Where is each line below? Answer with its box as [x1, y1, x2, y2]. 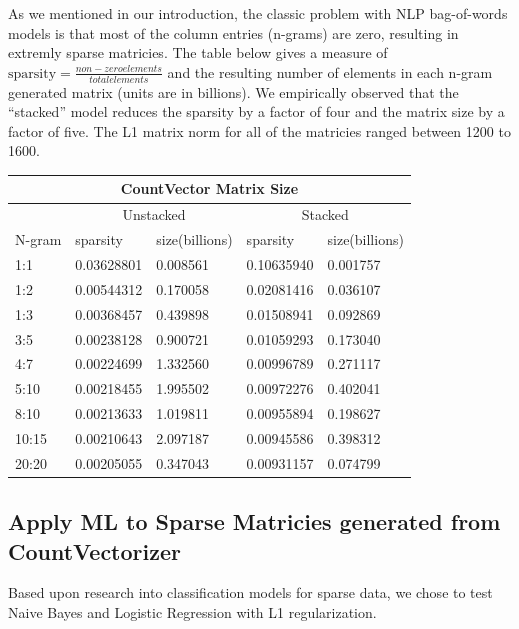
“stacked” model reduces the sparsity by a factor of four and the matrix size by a [8, 101, 505, 122]
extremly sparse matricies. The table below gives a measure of [8, 42, 388, 63]
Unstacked [122, 204, 186, 225]
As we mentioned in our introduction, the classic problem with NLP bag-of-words [8, 3, 508, 23]
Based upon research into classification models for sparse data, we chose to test [8, 582, 493, 603]
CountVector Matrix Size [120, 178, 299, 199]
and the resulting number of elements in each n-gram [167, 61, 493, 82]
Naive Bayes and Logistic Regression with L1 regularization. [8, 602, 377, 623]
